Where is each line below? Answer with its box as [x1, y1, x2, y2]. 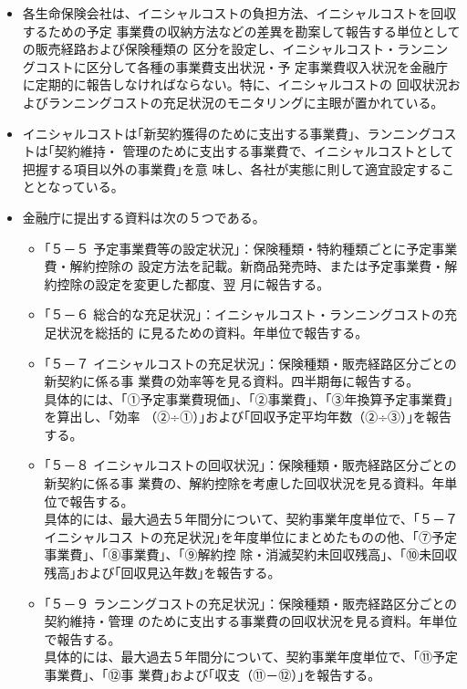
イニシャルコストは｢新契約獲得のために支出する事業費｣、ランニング [22, 123, 431, 142]
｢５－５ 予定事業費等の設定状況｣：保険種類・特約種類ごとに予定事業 [44, 238, 458, 257]
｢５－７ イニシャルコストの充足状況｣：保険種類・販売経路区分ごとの [44, 353, 457, 372]
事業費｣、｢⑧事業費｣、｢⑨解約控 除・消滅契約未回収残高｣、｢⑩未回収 [44, 545, 458, 564]
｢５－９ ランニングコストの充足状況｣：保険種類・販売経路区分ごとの [44, 593, 458, 612]
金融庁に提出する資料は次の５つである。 [22, 207, 265, 226]
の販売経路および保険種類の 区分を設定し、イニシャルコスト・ [22, 39, 398, 58]
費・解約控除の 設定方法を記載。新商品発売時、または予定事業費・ [44, 256, 445, 276]
